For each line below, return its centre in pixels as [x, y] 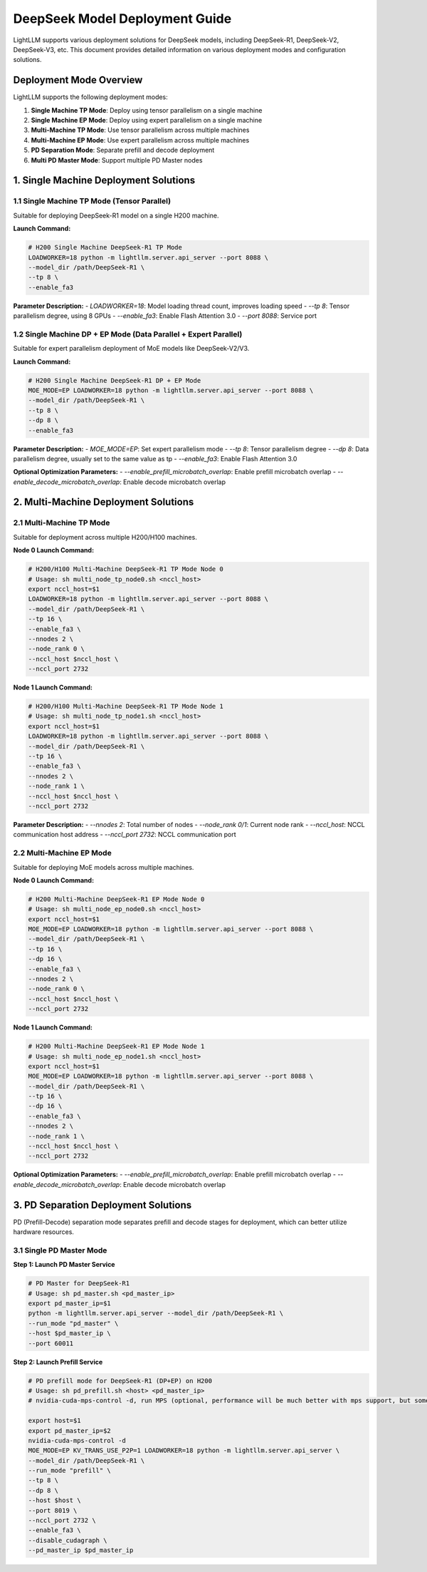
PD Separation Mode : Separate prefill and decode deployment [123, 150]
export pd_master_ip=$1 [70, 1304]
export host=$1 [54, 1421]
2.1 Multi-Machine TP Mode [62, 523]
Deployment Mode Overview [78, 80]
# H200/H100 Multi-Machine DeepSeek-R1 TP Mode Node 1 [126, 707]
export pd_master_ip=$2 [70, 1430]
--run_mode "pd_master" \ [73, 1323]
